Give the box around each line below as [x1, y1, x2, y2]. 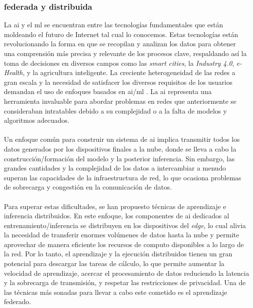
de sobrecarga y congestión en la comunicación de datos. [4, 182, 172, 192]
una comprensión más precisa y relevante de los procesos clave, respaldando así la [4, 48, 247, 58]
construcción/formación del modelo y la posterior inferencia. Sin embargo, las [4, 153, 235, 163]
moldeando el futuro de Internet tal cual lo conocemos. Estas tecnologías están [4, 29, 238, 39]
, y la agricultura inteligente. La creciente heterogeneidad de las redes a [22, 67, 235, 77]
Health [4, 67, 23, 77]
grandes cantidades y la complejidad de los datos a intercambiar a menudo [4, 163, 226, 173]
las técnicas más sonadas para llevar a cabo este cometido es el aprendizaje [4, 287, 227, 297]
